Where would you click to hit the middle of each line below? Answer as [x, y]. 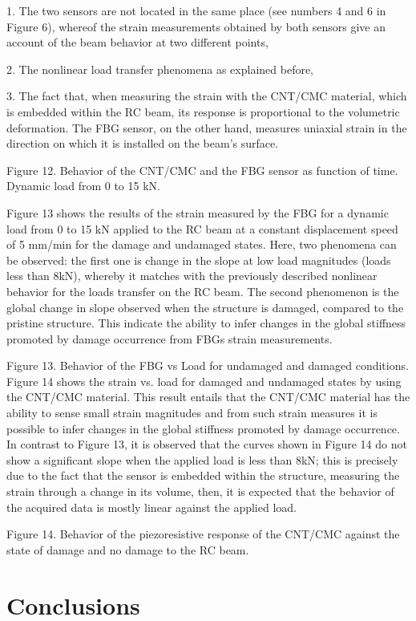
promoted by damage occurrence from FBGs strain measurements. [170, 338]
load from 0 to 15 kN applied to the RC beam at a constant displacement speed [202, 228]
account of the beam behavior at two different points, [137, 42]
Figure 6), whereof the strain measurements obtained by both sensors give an [196, 26]
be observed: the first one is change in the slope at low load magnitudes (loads [199, 260]
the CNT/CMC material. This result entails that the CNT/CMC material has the [208, 397]
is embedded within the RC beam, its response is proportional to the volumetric [203, 111]
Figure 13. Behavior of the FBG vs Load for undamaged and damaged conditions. [208, 365]
